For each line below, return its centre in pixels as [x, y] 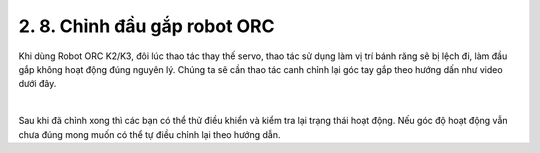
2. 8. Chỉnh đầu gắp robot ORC [146, 26]
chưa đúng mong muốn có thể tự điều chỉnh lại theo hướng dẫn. [149, 134]
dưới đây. [37, 84]
